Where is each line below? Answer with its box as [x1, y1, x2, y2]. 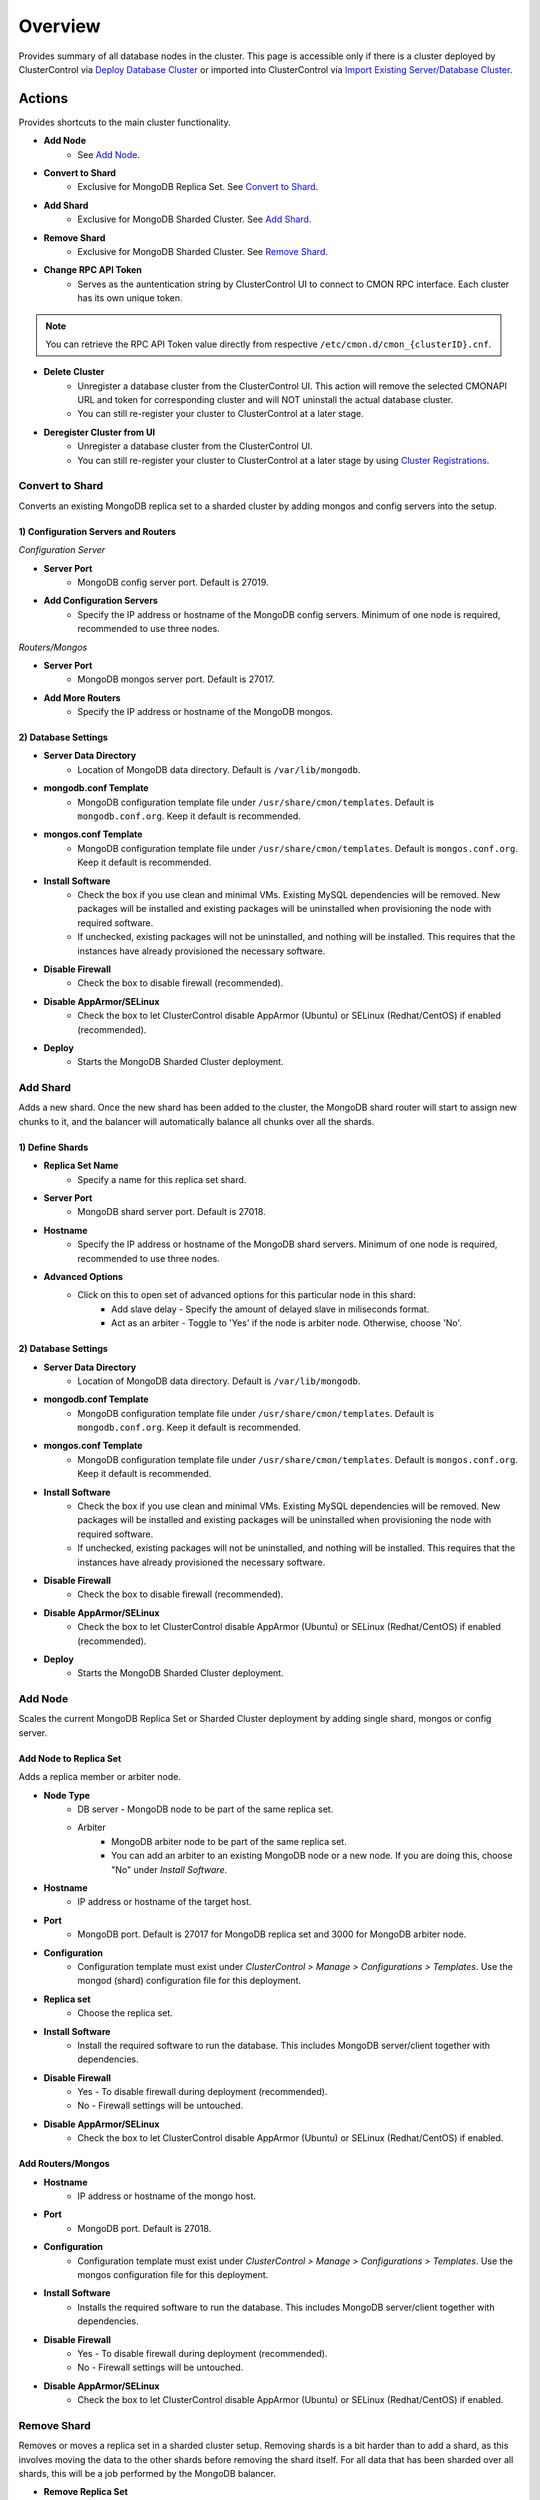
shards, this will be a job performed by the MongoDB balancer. [18, 2468, 277, 2480]
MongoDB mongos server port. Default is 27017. [77, 673, 275, 685]
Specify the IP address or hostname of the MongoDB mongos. [77, 706, 334, 718]
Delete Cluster [43, 366, 105, 378]
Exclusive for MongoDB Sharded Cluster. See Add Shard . [77, 213, 312, 225]
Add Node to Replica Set [18, 1752, 122, 1764]
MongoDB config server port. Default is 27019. [77, 576, 269, 588]
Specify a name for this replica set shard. [77, 1173, 247, 1185]
